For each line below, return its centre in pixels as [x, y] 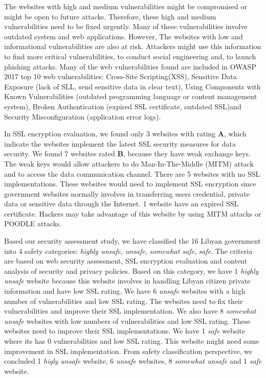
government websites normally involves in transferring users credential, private [127, 193]
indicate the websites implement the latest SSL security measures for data [120, 143]
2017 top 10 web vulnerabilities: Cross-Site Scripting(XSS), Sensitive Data [120, 76]
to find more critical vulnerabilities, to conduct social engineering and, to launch [130, 56]
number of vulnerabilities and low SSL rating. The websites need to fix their [124, 301]
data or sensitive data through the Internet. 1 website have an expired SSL [121, 204]
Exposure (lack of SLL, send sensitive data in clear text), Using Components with [132, 86]
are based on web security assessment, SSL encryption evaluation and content [126, 261]
